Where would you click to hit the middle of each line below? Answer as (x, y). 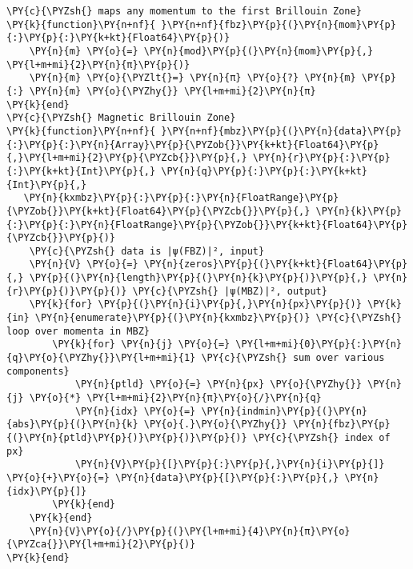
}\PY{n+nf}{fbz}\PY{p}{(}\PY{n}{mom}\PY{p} (279, 24)
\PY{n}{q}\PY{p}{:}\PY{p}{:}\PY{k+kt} (265, 171)
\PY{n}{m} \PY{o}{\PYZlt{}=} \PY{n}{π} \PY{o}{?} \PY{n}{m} (192, 78)
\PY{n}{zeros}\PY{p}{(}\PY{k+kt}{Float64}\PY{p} (276, 264)
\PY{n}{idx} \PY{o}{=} (135, 411)
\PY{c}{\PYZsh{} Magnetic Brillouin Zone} (121, 118)
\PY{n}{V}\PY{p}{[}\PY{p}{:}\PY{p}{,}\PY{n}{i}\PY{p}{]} (230, 465)
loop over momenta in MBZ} (78, 331)
